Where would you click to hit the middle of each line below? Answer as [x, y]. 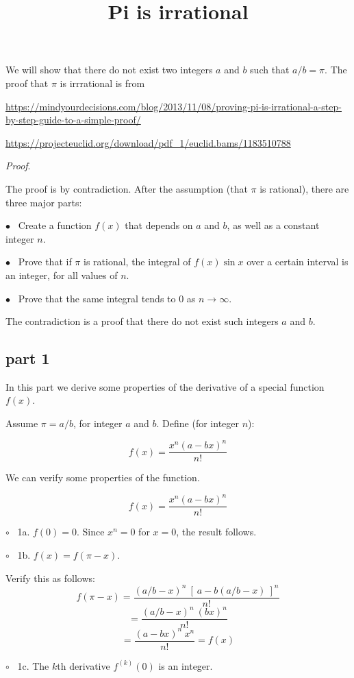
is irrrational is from [102, 83]
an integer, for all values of [62, 275]
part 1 [28, 358]
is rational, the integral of [137, 262]
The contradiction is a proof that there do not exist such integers [142, 321]
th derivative [84, 665]
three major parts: [44, 202]
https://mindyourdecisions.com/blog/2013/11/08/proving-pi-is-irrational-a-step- [174, 106]
